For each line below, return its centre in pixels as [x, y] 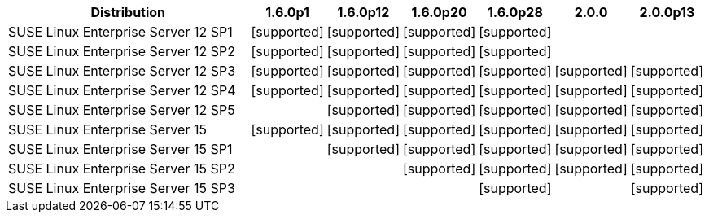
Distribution [128, 12]
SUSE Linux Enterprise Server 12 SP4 [122, 90]
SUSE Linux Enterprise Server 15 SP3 [122, 188]
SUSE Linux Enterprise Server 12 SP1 [120, 32]
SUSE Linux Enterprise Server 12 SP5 [122, 110]
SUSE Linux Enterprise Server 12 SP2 [122, 51]
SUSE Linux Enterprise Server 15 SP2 [122, 169]
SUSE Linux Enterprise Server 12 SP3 [122, 71]
